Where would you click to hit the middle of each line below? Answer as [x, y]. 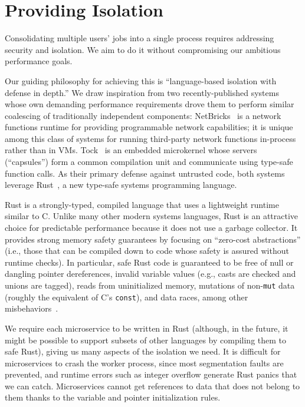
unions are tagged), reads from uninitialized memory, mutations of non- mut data [150, 285]
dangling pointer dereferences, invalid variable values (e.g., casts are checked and [150, 274]
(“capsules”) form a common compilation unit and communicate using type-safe [149, 162]
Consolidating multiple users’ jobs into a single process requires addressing [140, 38]
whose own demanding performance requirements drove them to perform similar [150, 104]
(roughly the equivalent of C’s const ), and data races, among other [127, 297]
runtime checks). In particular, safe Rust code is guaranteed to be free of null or [149, 262]
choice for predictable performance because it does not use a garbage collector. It [151, 228]
